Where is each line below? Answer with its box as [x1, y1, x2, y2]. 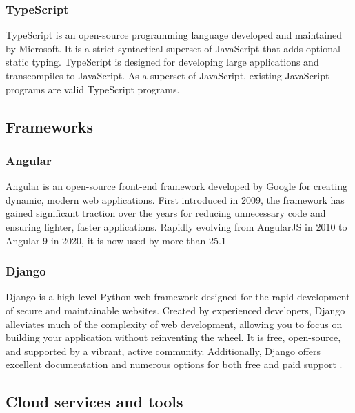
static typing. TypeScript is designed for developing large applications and [6, 55, 319, 69]
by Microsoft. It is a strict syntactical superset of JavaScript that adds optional [6, 41, 341, 55]
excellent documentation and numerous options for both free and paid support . [6, 357, 343, 372]
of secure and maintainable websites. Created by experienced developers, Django [6, 302, 345, 317]
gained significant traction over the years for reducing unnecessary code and [6, 206, 326, 220]
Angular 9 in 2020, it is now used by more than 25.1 [6, 233, 226, 247]
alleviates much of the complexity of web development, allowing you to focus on [6, 316, 343, 331]
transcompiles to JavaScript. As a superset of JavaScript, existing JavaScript [6, 68, 329, 82]
